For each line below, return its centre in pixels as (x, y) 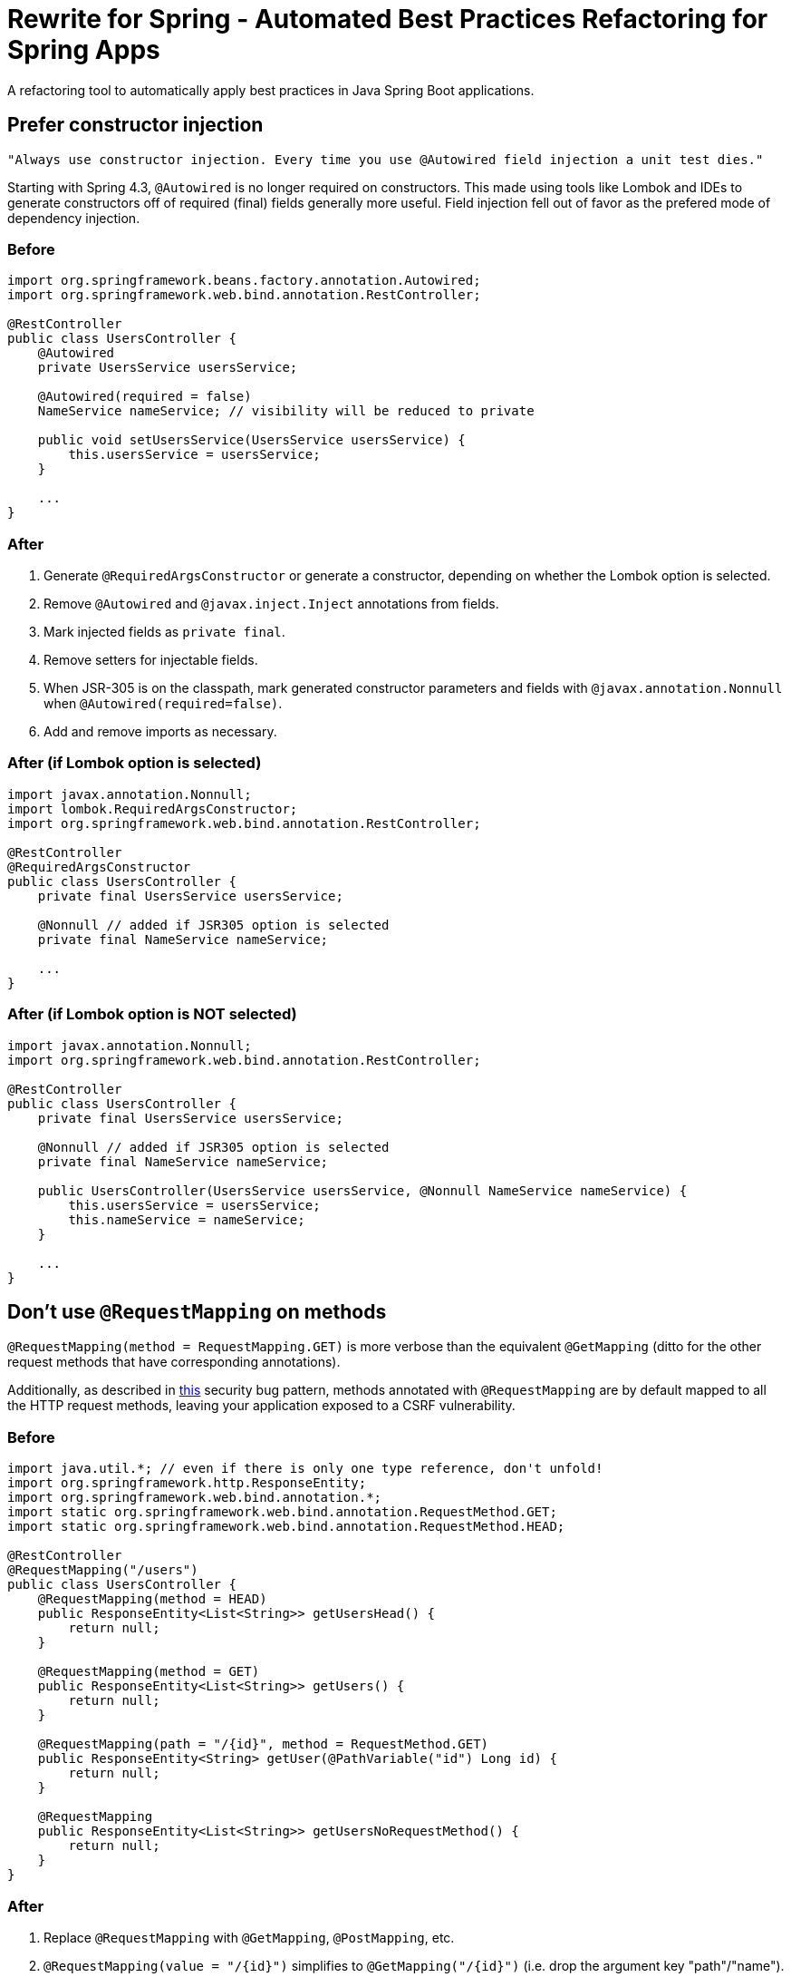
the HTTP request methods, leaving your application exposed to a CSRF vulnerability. (261, 1406)
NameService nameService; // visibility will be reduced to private (286, 411)
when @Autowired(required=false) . (163, 704)
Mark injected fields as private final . (164, 632)
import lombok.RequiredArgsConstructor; (153, 808)
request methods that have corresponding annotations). (174, 1362)
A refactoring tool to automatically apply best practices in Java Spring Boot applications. (271, 90)
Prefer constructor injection (135, 125)
